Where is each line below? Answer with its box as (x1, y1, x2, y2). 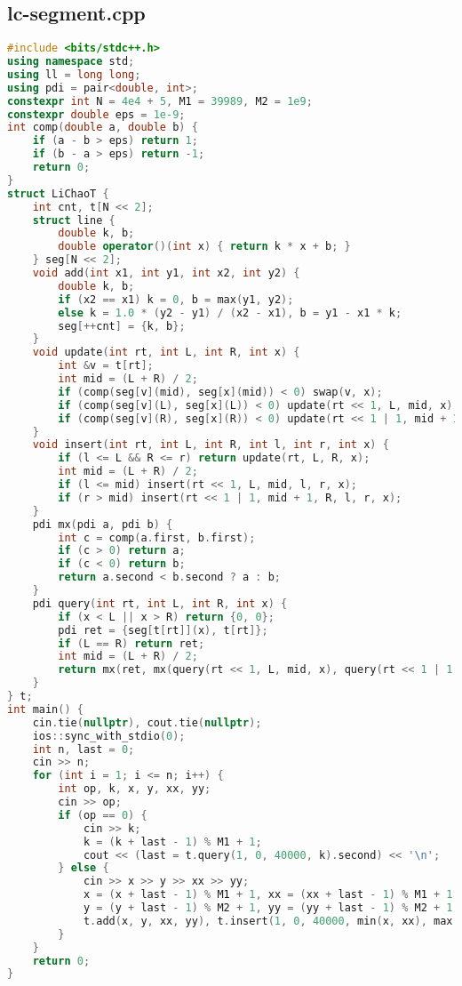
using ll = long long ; (7, 68, 141, 81)
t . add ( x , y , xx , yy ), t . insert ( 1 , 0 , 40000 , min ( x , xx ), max (83, 914, 453, 927)
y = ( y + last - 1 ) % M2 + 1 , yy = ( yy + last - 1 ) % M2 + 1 (83, 902, 453, 915)
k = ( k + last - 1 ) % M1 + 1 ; (83, 835, 262, 848)
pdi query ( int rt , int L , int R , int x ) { (32, 597, 288, 610)
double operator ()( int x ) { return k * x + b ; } (58, 240, 351, 253)
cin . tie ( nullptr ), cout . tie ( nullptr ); (32, 716, 262, 729)
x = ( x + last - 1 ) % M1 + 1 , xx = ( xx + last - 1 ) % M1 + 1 (83, 888, 453, 902)
